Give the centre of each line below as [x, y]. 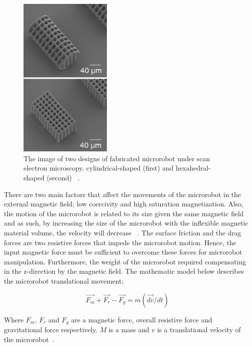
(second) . [63, 178]
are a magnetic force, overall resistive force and [142, 319]
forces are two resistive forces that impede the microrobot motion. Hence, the [120, 242]
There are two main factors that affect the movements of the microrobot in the [123, 194]
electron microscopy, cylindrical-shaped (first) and [99, 168]
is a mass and [129, 330]
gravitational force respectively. [51, 330]
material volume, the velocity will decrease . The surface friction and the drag [123, 233]
